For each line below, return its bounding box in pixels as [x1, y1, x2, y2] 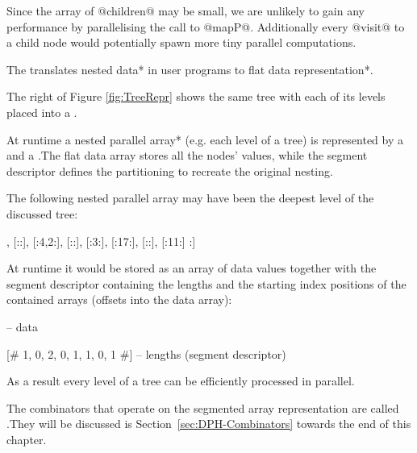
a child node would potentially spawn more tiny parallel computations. [6, 34, 357, 51]
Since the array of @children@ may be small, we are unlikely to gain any [6, 2, 365, 19]
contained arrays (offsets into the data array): [6, 291, 232, 308]
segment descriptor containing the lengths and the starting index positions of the [6, 275, 407, 292]
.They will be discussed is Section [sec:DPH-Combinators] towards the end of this [6, 415, 411, 432]
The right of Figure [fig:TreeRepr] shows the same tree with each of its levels [6, 88, 386, 105]
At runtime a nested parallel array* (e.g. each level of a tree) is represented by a [6, 131, 404, 148]
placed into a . [6, 103, 77, 120]
